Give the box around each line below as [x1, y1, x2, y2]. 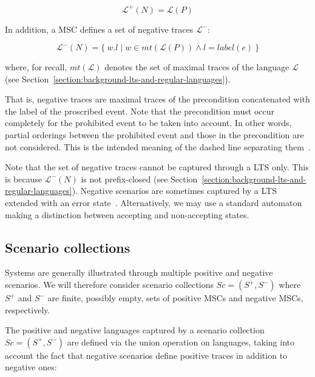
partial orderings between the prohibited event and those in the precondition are [5, 128, 304, 141]
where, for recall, [5, 61, 67, 73]
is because [5, 172, 42, 185]
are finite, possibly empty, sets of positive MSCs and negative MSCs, [47, 292, 303, 304]
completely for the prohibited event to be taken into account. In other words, [5, 116, 292, 129]
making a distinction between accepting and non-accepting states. [5, 208, 249, 221]
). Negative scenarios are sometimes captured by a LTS [72, 184, 277, 197]
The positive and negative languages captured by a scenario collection [5, 324, 265, 336]
